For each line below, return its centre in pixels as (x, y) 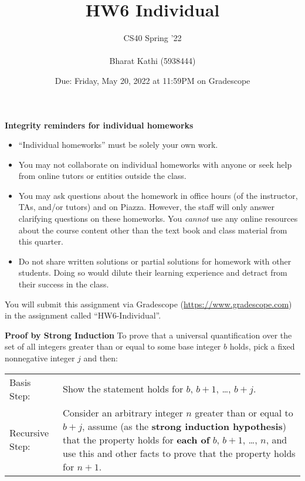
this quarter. (41, 241)
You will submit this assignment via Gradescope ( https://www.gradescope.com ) (148, 304)
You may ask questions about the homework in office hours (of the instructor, (158, 195)
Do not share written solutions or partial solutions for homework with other (155, 261)
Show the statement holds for (123, 389)
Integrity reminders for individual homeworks (99, 125)
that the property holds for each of (136, 439)
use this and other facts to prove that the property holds (179, 453)
